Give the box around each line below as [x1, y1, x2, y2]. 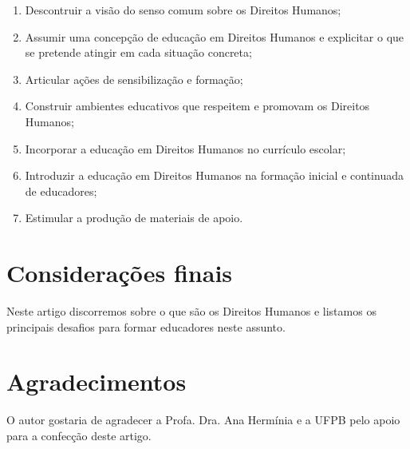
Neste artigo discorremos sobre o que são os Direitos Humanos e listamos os [6, 303, 376, 320]
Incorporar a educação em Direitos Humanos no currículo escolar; [25, 140, 346, 157]
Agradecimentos [6, 365, 187, 398]
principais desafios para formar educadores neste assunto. [6, 318, 286, 335]
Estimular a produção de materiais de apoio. [25, 209, 243, 226]
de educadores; [25, 182, 97, 199]
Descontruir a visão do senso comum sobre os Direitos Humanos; [25, 2, 341, 18]
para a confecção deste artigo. [6, 427, 152, 443]
